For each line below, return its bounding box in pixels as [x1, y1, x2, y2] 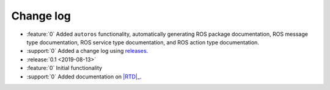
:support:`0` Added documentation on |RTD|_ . [26, 73, 142, 80]
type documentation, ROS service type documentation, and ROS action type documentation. [26, 38, 260, 46]
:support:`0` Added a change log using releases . [26, 47, 148, 55]
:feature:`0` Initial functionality [26, 64, 103, 72]
